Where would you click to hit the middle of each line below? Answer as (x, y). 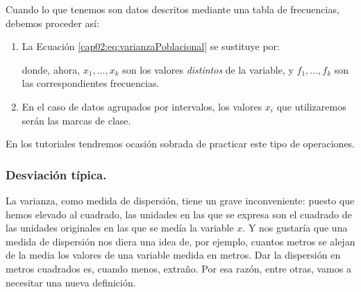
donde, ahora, (51, 69)
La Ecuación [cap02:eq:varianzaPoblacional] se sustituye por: (151, 46)
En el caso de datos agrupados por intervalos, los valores (142, 106)
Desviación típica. (56, 174)
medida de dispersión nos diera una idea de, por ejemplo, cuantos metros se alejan (180, 241)
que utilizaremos (311, 106)
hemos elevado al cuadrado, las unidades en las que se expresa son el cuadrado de (179, 214)
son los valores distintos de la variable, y (208, 69)
